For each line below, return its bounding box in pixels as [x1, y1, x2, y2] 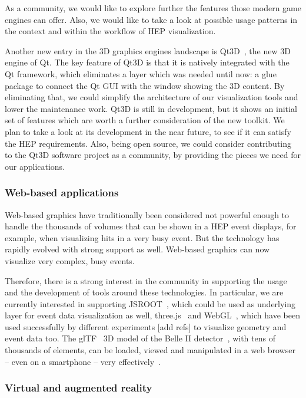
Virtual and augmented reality [5, 380, 152, 395]
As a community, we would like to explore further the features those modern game [5, 2, 301, 14]
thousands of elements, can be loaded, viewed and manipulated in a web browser [5, 344, 295, 356]
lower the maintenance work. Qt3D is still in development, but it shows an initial [5, 102, 297, 114]
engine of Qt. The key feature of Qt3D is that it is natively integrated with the [5, 56, 290, 68]
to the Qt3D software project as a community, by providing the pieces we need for [5, 149, 301, 161]
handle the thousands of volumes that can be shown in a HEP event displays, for [5, 220, 297, 232]
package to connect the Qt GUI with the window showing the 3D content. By [5, 79, 285, 91]
